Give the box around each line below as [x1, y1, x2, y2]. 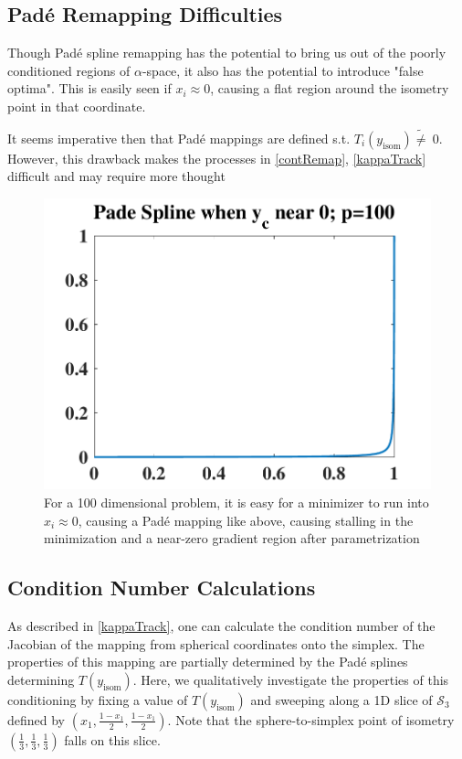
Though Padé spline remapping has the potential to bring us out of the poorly [7, 43, 446, 62]
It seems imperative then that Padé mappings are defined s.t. [7, 128, 351, 147]
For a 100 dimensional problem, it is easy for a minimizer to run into [44, 492, 429, 511]
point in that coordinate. [7, 96, 146, 115]
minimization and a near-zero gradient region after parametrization [44, 529, 420, 548]
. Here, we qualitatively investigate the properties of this [132, 669, 449, 689]
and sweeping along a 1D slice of [250, 690, 433, 709]
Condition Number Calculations [7, 573, 316, 602]
